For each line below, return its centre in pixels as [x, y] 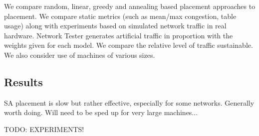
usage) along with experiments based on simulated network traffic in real [115, 26]
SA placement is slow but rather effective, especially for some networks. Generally [129, 102]
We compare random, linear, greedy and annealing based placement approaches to [130, 6]
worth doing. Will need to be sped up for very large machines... [101, 112]
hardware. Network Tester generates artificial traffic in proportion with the [119, 35]
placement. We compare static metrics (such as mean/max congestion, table [120, 16]
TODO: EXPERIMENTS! [44, 129]
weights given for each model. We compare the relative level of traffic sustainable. [129, 45]
